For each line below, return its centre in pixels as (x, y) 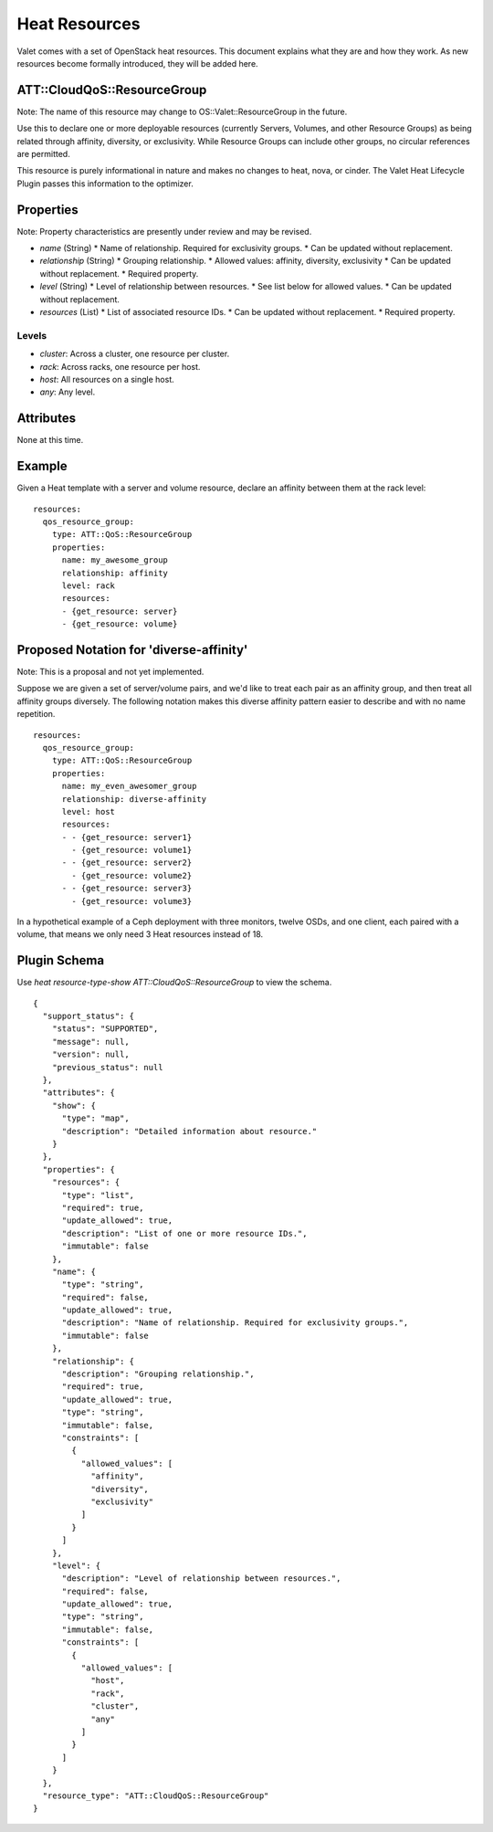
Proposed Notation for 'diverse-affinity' (132, 650)
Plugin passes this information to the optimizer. (105, 184)
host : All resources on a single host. (107, 379)
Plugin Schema (61, 960)
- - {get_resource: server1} (127, 837)
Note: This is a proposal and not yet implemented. (110, 671)
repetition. (36, 714)
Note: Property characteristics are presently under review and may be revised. (164, 231)
